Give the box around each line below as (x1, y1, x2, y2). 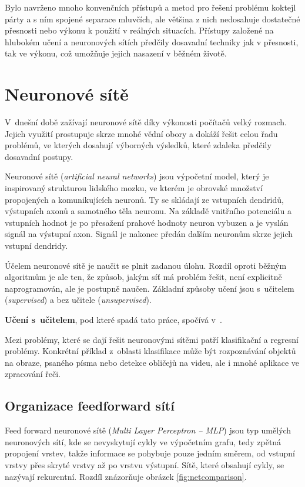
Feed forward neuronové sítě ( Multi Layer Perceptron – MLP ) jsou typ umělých (5, 424, 291, 436)
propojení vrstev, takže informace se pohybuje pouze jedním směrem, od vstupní (5, 447, 295, 459)
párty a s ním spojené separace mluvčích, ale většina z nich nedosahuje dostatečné (5, 12, 300, 25)
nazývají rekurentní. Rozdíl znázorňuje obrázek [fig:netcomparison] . (5, 470, 247, 482)
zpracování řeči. (5, 368, 61, 380)
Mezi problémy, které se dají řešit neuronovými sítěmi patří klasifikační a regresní (5, 333, 299, 345)
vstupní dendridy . (5, 239, 68, 252)
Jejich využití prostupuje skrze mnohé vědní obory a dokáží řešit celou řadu (5, 127, 278, 139)
